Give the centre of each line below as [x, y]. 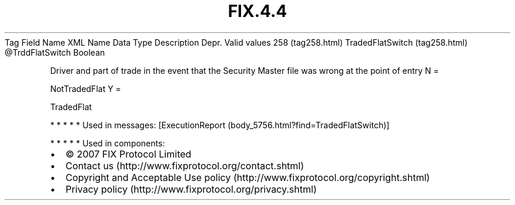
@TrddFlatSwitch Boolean [55, 52]
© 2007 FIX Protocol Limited [128, 154]
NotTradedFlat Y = [86, 88]
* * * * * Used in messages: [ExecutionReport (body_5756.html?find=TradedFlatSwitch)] [220, 125]
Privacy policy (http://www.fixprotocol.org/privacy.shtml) [191, 189]
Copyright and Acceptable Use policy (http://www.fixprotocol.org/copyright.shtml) [248, 177]
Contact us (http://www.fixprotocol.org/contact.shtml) [185, 165]
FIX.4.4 [257, 11]
